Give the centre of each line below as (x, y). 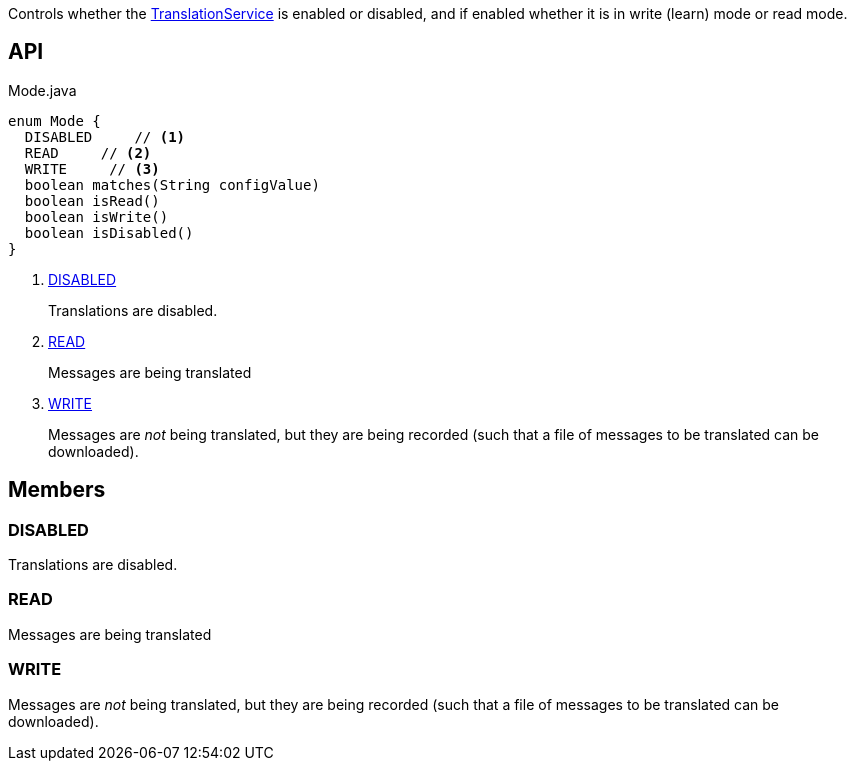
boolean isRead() (92, 200)
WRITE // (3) (92, 168)
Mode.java (42, 90)
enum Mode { (54, 120)
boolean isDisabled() (109, 232)
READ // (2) (88, 152)
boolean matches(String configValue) (172, 184)
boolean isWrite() (96, 216)
